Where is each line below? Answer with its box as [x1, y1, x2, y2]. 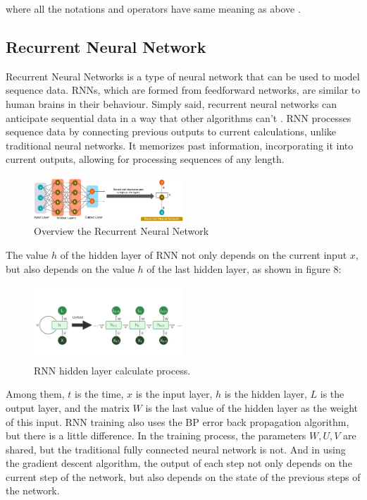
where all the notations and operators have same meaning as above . [6, 1, 301, 16]
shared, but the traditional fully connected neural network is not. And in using [6, 441, 346, 456]
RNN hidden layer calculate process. [34, 362, 191, 377]
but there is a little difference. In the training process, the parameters [6, 428, 306, 443]
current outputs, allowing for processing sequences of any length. [6, 152, 285, 166]
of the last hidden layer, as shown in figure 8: [147, 261, 342, 276]
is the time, [75, 386, 124, 401]
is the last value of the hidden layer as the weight [145, 400, 359, 415]
